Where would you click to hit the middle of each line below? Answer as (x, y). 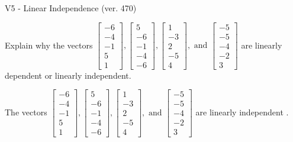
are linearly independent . (242, 112)
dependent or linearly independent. (68, 75)
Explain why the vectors (49, 45)
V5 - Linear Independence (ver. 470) (71, 8)
